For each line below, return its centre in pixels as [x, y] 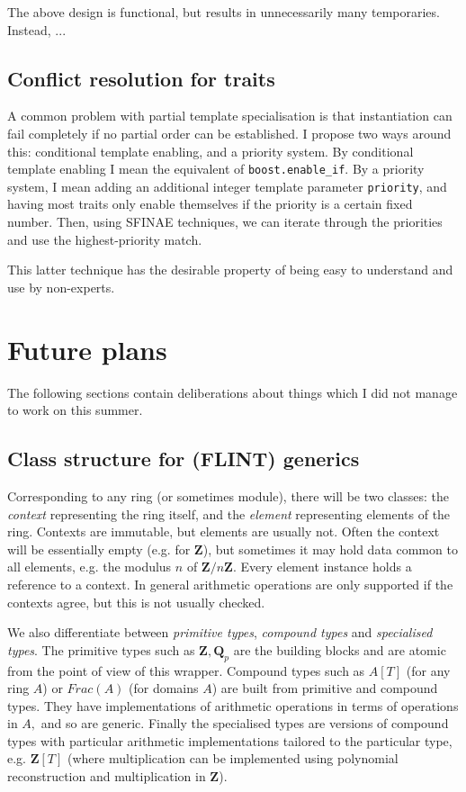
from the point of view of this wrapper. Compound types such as [186, 670]
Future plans [87, 349]
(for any [428, 670]
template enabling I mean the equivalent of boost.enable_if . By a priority [216, 169]
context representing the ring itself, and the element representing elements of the [229, 513]
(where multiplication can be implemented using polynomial [233, 758]
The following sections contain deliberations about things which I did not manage [233, 392]
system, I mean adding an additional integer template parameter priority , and [227, 186]
